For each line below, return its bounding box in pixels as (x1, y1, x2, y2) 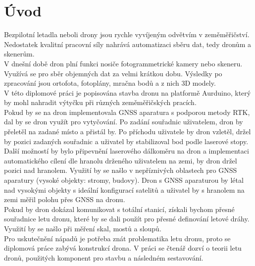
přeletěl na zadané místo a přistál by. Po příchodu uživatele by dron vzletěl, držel (4, 126, 251, 137)
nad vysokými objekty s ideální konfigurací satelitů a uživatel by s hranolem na (4, 184, 245, 195)
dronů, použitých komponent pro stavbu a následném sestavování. (4, 252, 204, 263)
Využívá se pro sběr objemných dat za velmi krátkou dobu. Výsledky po (4, 68, 222, 78)
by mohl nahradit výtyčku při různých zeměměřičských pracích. (4, 97, 197, 107)
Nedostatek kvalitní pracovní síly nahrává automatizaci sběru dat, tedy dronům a (4, 39, 251, 49)
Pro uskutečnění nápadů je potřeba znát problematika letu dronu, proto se (4, 233, 231, 243)
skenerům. (4, 49, 35, 59)
